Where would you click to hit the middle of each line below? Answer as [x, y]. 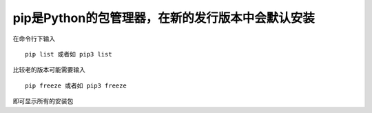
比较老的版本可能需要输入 [49, 70]
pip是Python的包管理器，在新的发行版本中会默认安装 [164, 18]
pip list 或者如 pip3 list [69, 54]
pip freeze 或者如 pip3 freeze [76, 85]
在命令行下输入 [34, 39]
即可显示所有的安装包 [43, 101]
